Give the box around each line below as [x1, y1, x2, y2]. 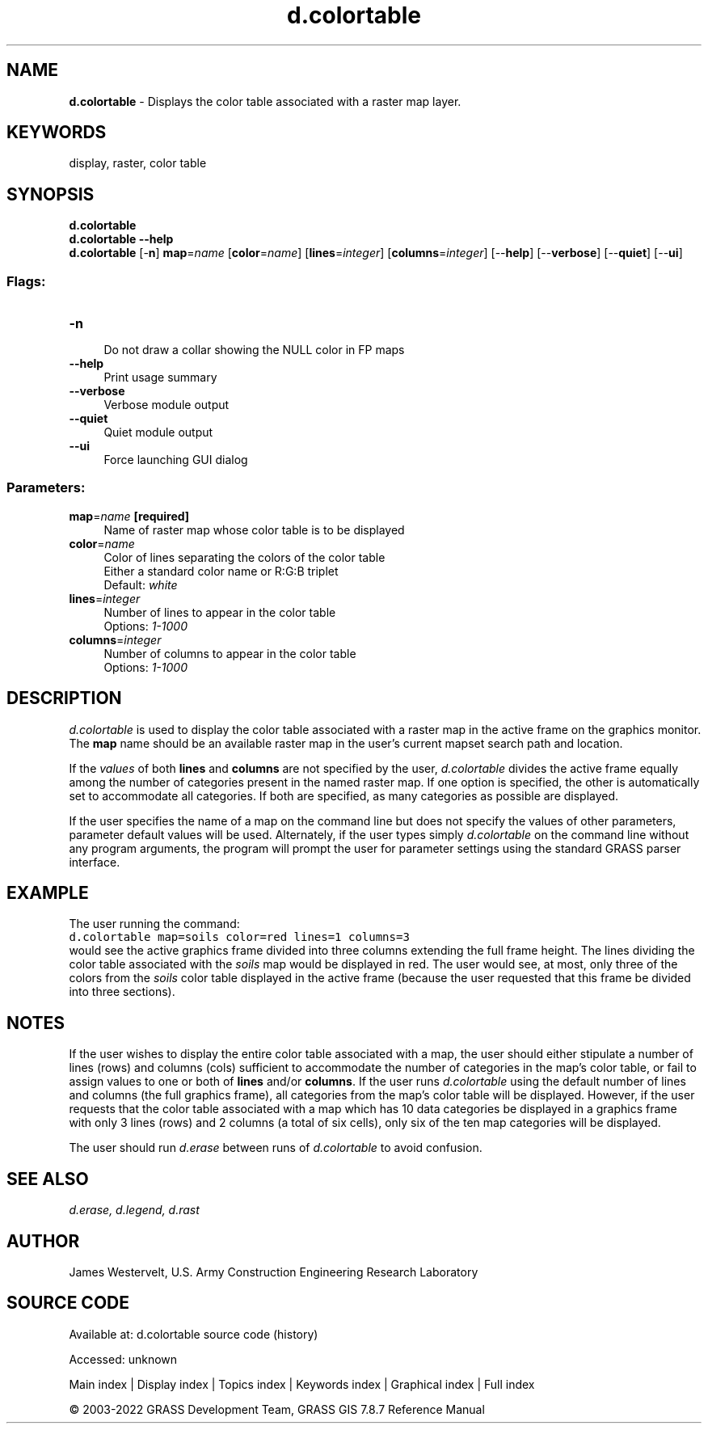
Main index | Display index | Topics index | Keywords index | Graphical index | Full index [69, 1377, 535, 1391]
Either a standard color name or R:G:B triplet [103, 563, 339, 578]
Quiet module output [103, 425, 213, 440]
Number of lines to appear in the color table [103, 605, 336, 619]
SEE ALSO [6, 1168, 89, 1189]
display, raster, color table [69, 156, 207, 171]
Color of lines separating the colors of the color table [103, 550, 386, 564]
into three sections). [69, 985, 175, 999]
